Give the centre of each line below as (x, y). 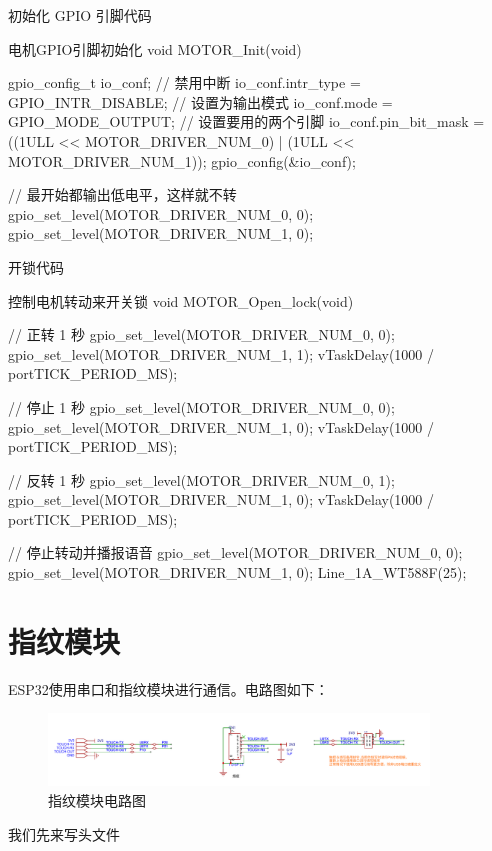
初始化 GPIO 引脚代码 (80, 15)
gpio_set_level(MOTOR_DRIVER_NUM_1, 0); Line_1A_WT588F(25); (237, 572)
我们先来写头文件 (64, 833)
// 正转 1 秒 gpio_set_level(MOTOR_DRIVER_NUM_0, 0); (201, 334)
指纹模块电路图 (97, 800)
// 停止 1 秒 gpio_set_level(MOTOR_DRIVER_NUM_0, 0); (201, 406)
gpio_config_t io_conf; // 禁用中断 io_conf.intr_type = (184, 82)
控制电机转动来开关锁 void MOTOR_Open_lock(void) (181, 300)
